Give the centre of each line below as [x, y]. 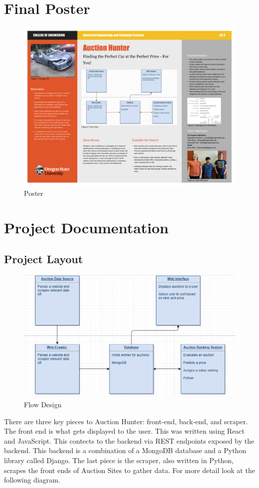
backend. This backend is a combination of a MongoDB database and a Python [125, 450]
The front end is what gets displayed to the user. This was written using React [125, 431]
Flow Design [43, 405]
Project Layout [44, 259]
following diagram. [32, 480]
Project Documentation [86, 227]
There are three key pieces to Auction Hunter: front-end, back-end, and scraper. [126, 421]
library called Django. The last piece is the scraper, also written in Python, [119, 460]
